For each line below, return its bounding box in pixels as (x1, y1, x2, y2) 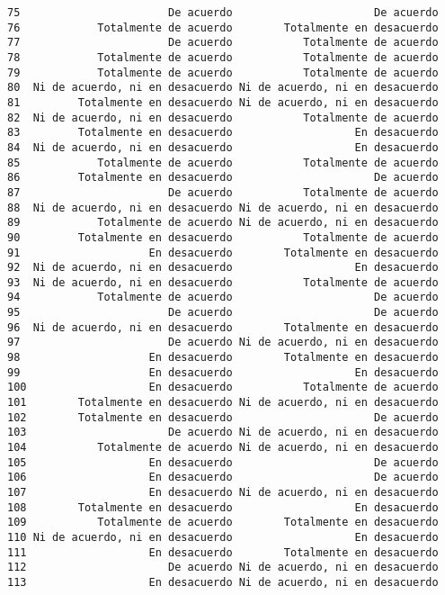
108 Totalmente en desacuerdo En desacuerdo (7, 500, 439, 514)
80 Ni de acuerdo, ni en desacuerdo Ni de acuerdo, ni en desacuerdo (7, 81, 439, 95)
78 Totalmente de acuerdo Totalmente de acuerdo (7, 50, 439, 64)
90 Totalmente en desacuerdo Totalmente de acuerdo (7, 230, 439, 244)
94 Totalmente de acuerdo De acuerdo (7, 291, 439, 304)
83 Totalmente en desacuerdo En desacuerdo (7, 126, 439, 140)
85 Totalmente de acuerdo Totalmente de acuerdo (7, 156, 439, 169)
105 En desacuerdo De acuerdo (7, 455, 439, 469)
